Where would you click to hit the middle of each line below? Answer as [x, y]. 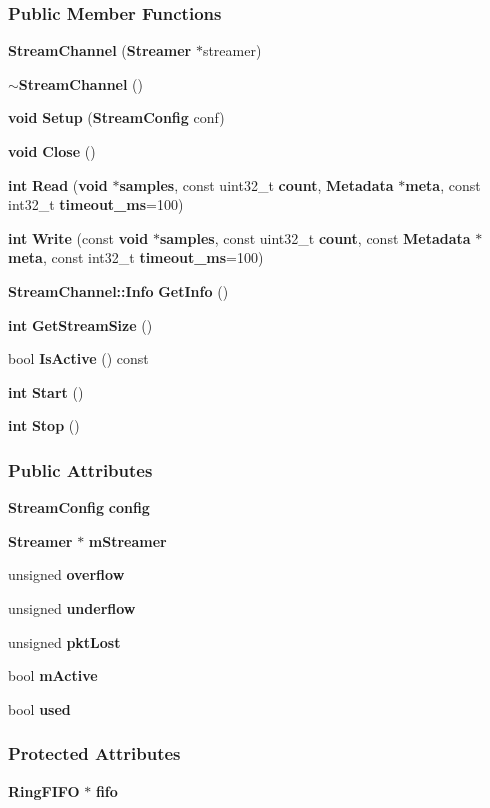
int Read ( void [58, 184]
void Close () [52, 151]
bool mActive [53, 675]
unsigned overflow [66, 574]
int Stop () [44, 425]
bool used [39, 708]
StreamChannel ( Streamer [100, 50]
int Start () [46, 391]
